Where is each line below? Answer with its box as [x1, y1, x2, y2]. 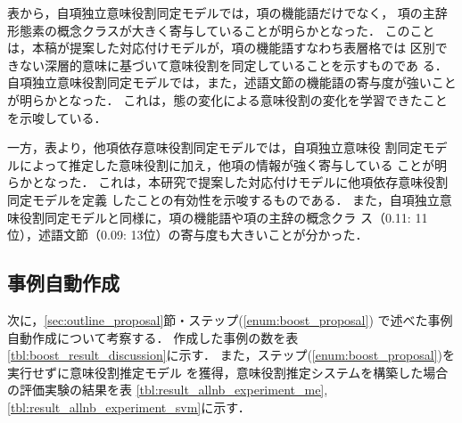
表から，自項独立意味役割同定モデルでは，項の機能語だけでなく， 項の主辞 [7, 4, 448, 21]
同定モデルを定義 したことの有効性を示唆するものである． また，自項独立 [7, 190, 440, 208]
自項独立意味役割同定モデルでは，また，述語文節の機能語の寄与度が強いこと [7, 73, 457, 92]
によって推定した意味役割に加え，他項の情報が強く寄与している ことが [19, 155, 435, 174]
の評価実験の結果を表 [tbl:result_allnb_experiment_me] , [7, 380, 328, 399]
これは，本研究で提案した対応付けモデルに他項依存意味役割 [98, 173, 449, 191]
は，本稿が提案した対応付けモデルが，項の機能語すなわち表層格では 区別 [7, 38, 435, 57]
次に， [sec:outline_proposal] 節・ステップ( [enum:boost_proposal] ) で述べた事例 [7, 310, 453, 329]
